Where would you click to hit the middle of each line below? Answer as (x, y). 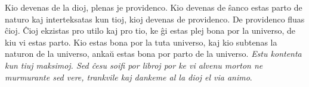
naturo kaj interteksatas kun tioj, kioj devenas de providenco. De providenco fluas (155, 19)
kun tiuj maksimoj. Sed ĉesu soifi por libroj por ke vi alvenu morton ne (134, 65)
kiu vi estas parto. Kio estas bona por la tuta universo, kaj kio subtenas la (141, 42)
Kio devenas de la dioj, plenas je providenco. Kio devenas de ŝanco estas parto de (154, 7)
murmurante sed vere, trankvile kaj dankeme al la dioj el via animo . (129, 77)
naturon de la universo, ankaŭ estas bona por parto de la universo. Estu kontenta (153, 54)
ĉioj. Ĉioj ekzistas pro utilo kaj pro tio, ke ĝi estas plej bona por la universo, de (150, 30)
